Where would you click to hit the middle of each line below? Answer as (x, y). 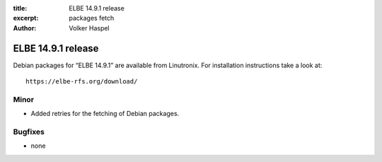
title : (20, 8)
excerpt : (26, 18)
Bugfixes (29, 132)
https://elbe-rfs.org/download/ (82, 82)
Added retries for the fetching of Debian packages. (105, 114)
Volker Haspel (89, 28)
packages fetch (92, 18)
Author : (25, 28)
